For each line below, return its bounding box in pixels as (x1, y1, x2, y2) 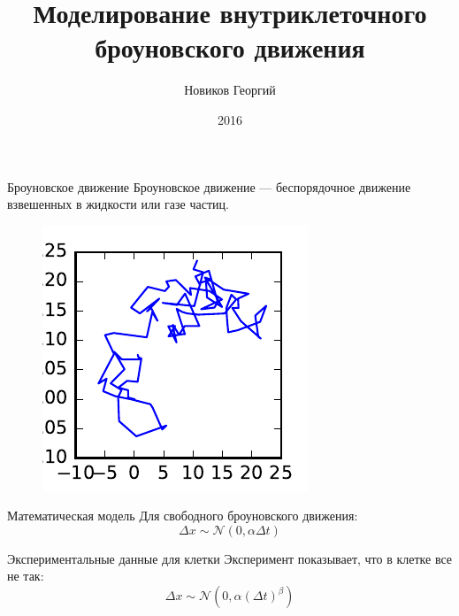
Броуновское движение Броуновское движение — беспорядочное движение (7, 177, 411, 196)
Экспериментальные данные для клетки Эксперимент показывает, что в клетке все (7, 549, 453, 567)
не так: (7, 566, 44, 585)
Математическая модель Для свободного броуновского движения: (7, 506, 358, 525)
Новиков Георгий (184, 81, 276, 99)
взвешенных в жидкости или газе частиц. (7, 195, 229, 213)
